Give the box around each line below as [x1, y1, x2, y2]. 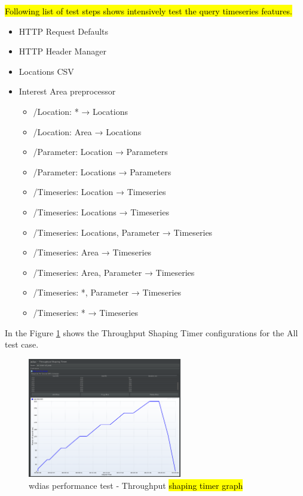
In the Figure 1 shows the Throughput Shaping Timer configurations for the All [5, 326, 298, 339]
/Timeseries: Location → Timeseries [33, 185, 166, 198]
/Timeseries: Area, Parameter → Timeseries [33, 266, 195, 278]
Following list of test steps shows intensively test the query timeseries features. [5, 5, 292, 17]
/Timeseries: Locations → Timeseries [33, 205, 169, 218]
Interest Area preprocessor [19, 85, 116, 98]
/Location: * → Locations [33, 105, 128, 117]
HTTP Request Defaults [19, 25, 109, 37]
